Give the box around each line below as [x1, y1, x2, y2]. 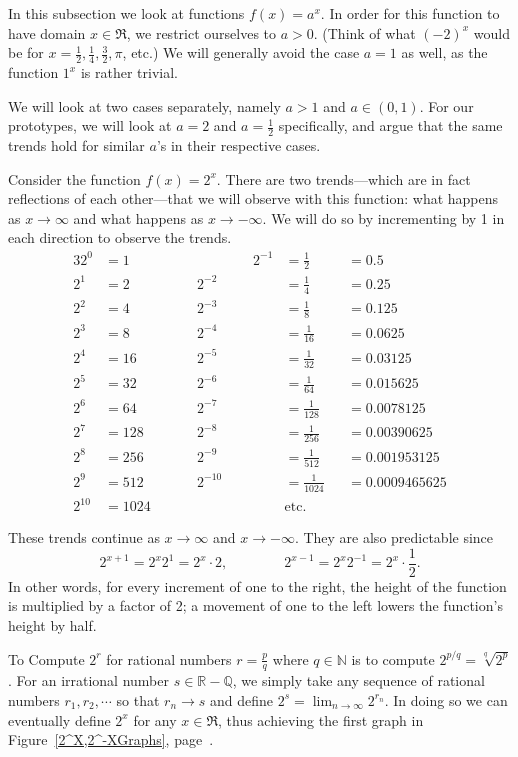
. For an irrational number [8, 670, 169, 691]
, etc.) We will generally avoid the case [122, 42, 360, 63]
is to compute [351, 648, 435, 669]
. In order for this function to [320, 3, 500, 23]
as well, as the [401, 42, 488, 63]
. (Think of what [313, 22, 416, 43]
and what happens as [73, 207, 204, 228]
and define [210, 689, 274, 710]
